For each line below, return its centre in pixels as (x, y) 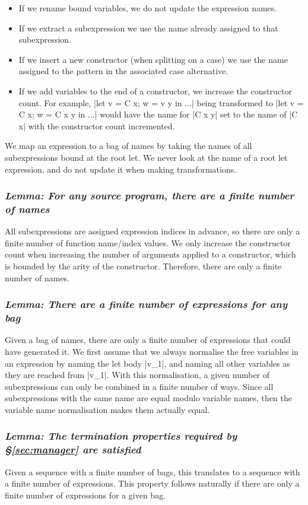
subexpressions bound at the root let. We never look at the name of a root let (146, 157)
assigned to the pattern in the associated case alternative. (123, 71)
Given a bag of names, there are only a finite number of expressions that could (148, 340)
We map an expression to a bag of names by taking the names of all (128, 146)
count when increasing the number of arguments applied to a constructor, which (150, 254)
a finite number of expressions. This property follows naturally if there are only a (152, 483)
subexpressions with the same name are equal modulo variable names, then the (148, 398)
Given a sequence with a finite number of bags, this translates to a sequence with (153, 471)
